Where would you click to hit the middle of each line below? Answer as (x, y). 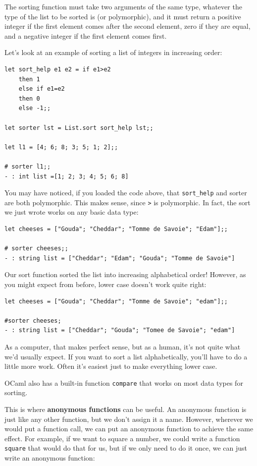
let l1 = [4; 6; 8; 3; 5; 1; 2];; (61, 147)
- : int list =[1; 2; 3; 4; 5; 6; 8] (67, 176)
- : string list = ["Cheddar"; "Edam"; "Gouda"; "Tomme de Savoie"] (120, 258)
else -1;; (35, 108)
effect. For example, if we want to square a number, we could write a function (122, 438)
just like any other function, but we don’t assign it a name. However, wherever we (129, 419)
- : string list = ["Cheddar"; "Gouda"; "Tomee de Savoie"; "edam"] (120, 330)
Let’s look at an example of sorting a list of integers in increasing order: (113, 52)
